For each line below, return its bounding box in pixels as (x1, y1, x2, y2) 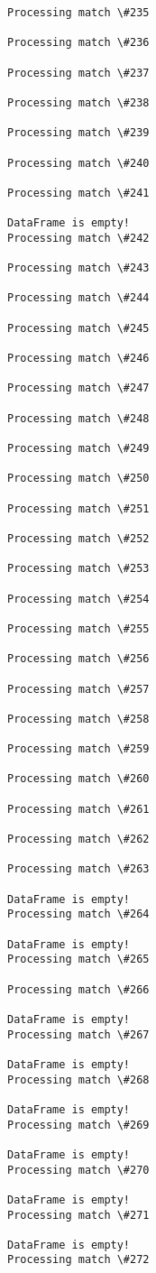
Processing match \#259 (7, 743, 150, 756)
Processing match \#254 (7, 592, 150, 605)
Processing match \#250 (7, 472, 150, 485)
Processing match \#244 (7, 291, 150, 305)
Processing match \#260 (7, 772, 150, 786)
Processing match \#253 (7, 562, 150, 576)
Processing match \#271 (7, 1208, 150, 1222)
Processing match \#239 (7, 126, 150, 140)
